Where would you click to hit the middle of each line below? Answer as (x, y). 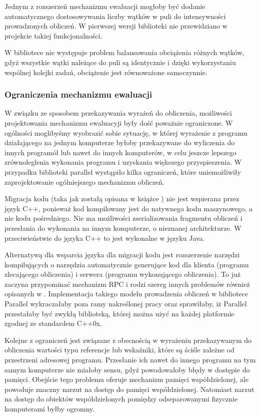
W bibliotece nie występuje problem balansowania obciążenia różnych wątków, (124, 52)
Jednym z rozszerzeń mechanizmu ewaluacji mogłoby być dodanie (105, 6)
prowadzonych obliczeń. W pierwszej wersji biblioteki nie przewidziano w (116, 26)
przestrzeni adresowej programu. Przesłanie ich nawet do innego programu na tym (130, 360)
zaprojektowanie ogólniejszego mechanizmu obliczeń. (84, 181)
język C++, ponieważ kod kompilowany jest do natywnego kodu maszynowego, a (128, 208)
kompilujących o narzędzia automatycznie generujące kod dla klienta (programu (127, 264)
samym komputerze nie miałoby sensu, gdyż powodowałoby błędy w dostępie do (127, 369)
